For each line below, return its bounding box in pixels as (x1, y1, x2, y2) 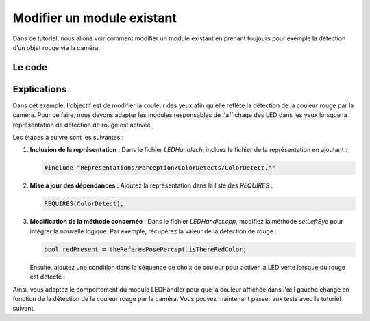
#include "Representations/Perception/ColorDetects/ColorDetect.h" (44, 164, 276, 172)
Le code (12, 62, 48, 73)
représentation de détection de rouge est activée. (12, 120, 153, 129)
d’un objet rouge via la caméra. (12, 43, 101, 51)
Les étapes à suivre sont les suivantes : (12, 133, 124, 142)
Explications (12, 83, 67, 95)
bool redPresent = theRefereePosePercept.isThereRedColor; (44, 245, 247, 253)
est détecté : (29, 272, 65, 281)
